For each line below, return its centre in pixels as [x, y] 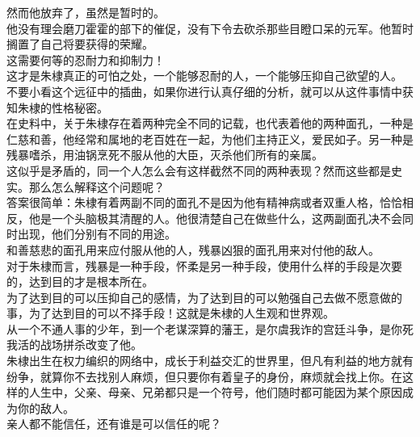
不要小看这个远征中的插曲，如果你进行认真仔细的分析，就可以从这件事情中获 [210, 91]
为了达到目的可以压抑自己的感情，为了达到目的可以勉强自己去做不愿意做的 [204, 297]
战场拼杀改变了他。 [91, 345]
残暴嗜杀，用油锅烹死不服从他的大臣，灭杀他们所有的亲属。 [165, 155]
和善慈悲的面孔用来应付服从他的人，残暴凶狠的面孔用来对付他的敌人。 [193, 249]
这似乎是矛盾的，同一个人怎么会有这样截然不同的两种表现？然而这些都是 [199, 170]
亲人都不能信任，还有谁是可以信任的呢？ [114, 424]
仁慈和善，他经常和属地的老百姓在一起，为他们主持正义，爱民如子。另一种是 [210, 139]
